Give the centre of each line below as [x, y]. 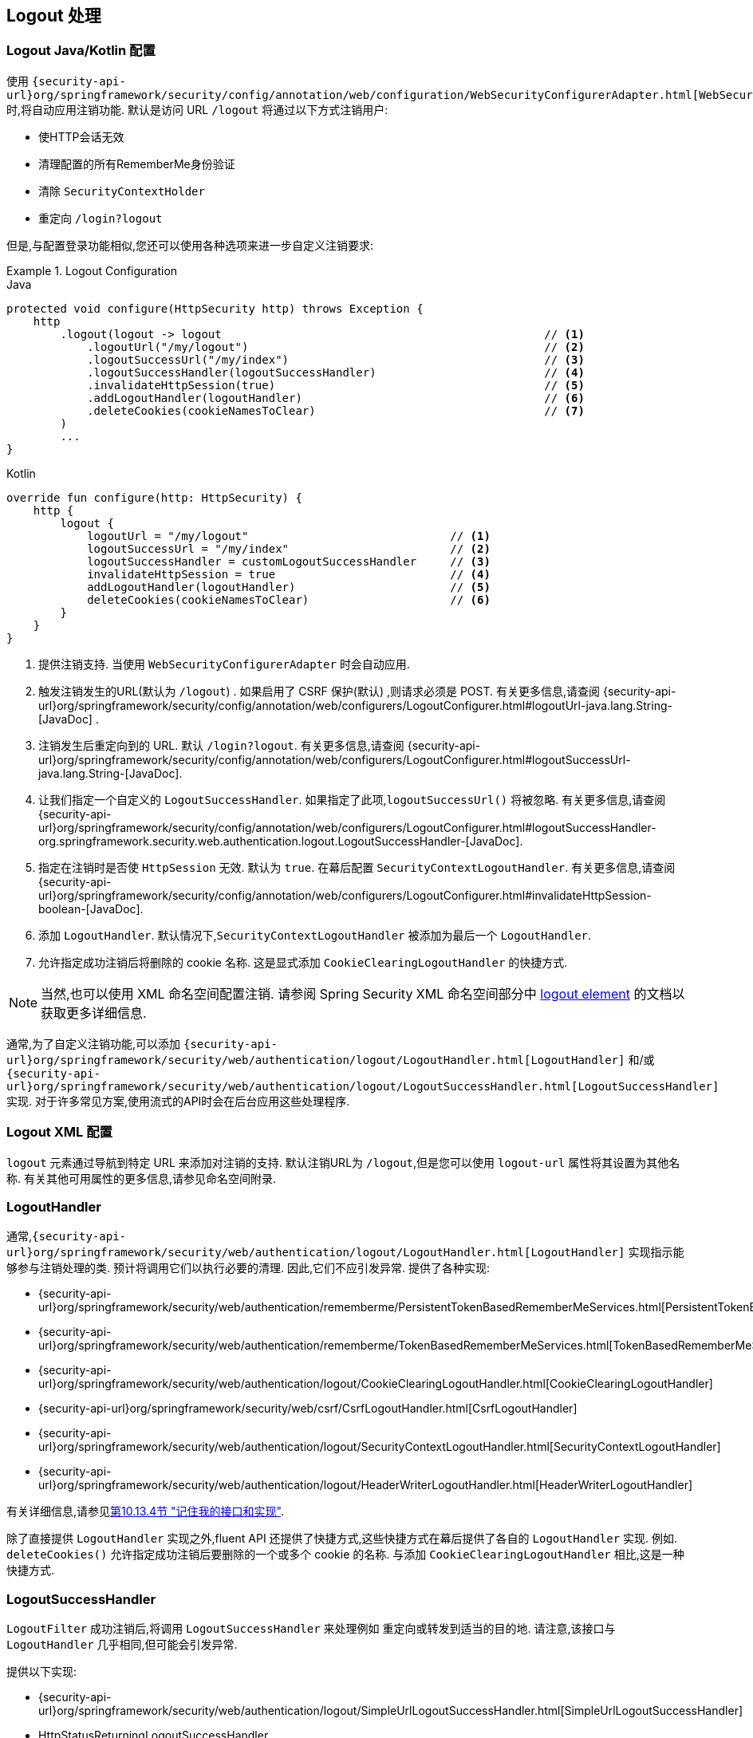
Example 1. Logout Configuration [92, 270]
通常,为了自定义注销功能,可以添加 [94, 1043]
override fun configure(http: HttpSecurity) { [154, 497]
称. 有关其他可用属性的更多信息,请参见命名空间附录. [142, 1178]
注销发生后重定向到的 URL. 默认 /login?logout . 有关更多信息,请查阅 [221, 745]
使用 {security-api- [66, 81]
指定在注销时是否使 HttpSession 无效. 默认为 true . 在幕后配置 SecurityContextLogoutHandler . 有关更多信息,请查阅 [357, 867]
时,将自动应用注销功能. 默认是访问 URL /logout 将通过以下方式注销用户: [197, 109]
